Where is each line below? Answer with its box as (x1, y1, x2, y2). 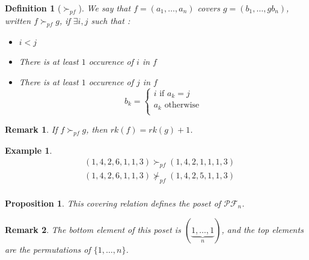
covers (197, 2, 220, 14)
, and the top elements (221, 223, 304, 235)
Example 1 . (5, 144, 52, 156)
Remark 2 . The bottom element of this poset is (5, 223, 181, 235)
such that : (91, 14, 130, 26)
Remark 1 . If (5, 122, 58, 135)
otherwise (164, 101, 200, 110)
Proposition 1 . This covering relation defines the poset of (5, 196, 221, 209)
